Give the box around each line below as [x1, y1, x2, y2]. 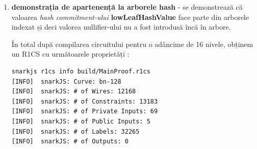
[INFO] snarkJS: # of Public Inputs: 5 [11, 117, 150, 125]
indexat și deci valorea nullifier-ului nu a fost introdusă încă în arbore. [11, 21, 231, 32]
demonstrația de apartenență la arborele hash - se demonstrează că [11, 2, 243, 12]
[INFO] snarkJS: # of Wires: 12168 [11, 88, 136, 95]
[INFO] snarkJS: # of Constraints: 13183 [11, 97, 158, 105]
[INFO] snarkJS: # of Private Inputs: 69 [11, 108, 158, 115]
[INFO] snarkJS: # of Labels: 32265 [11, 128, 140, 135]
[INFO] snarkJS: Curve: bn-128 [11, 78, 121, 85]
